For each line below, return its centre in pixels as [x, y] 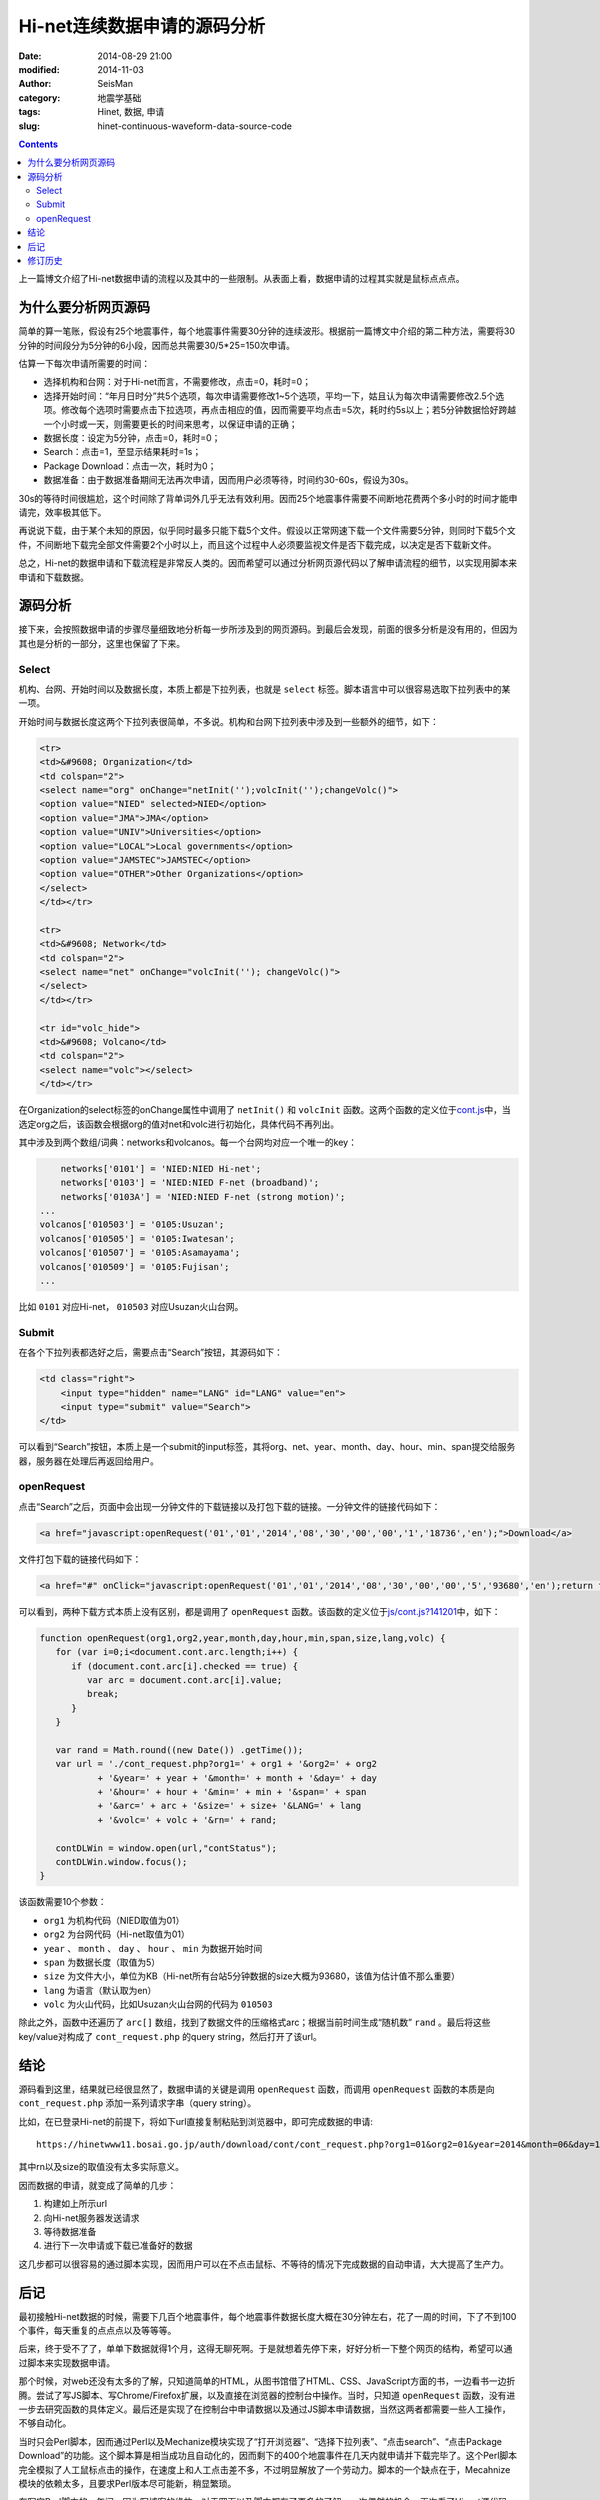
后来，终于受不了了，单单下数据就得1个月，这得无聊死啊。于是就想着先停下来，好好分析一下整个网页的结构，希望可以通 [265, 2349]
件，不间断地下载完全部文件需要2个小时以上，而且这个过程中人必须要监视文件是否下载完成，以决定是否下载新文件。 [257, 544]
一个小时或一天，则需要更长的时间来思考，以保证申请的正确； [170, 424]
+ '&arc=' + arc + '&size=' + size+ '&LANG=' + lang [229, 1806]
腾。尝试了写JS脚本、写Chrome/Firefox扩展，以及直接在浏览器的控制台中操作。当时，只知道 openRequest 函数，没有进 [267, 2395]
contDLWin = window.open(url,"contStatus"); [166, 1848]
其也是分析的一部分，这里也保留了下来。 [101, 643]
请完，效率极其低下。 [62, 512]
